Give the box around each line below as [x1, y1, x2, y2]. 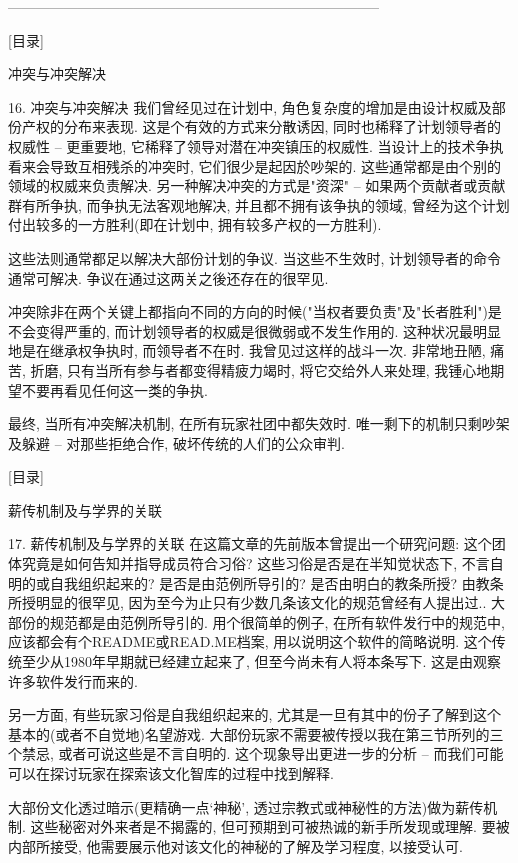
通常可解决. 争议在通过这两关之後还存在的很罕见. [8, 267, 329, 288]
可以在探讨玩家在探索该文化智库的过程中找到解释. [8, 763, 334, 783]
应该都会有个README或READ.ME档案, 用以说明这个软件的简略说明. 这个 [8, 631, 492, 652]
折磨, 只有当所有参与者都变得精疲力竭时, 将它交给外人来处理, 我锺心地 [30, 359, 491, 380]
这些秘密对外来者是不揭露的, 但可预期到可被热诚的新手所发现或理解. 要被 [30, 816, 510, 837]
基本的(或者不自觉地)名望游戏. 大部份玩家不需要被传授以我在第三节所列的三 [8, 723, 504, 744]
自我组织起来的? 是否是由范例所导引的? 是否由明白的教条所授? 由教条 [49, 572, 504, 593]
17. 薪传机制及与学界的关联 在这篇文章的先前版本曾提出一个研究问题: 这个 [8, 533, 492, 554]
